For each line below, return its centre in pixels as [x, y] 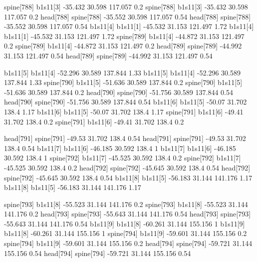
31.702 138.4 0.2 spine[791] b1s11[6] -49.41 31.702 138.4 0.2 [94, 121]
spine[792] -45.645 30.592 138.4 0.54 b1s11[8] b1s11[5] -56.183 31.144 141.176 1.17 [128, 177]
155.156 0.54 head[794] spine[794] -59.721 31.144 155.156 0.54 [98, 253]
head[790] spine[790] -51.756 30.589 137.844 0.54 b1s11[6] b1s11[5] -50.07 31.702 [126, 102]
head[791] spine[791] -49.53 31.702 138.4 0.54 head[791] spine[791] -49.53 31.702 [125, 138]
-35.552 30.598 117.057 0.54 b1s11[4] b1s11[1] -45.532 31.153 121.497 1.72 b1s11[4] [129, 26]
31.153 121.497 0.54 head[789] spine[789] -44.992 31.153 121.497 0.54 [108, 55]
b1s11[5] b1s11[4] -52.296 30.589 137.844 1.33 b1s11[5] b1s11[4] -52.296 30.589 [122, 72]
